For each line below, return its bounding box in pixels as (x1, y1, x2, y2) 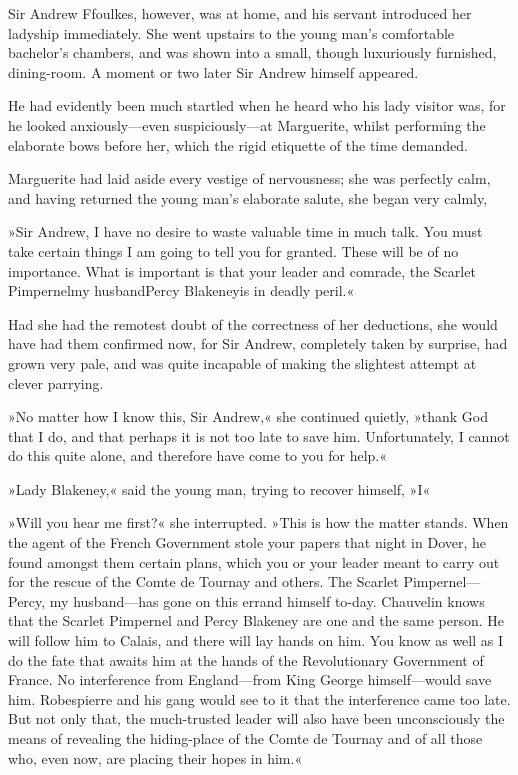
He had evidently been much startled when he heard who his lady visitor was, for (8, 95, 506, 116)
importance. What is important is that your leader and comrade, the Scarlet (8, 260, 476, 281)
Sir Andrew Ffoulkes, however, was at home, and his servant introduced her (8, 3, 472, 23)
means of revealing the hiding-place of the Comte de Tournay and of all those (8, 728, 483, 748)
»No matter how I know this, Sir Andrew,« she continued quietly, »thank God (8, 406, 488, 427)
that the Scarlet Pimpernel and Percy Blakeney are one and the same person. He (8, 610, 504, 631)
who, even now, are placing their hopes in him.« (8, 747, 303, 768)
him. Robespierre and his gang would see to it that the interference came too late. (8, 688, 511, 709)
